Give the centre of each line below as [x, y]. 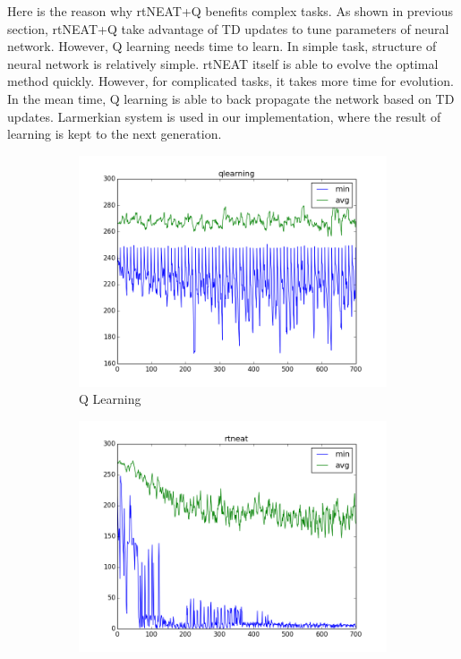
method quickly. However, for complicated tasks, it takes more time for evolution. [230, 81]
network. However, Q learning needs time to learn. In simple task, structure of [222, 46]
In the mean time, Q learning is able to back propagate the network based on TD [231, 98]
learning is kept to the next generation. [115, 134]
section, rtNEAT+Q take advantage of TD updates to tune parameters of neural [228, 28]
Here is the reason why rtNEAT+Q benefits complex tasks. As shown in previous [230, 11]
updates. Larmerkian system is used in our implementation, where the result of [224, 116]
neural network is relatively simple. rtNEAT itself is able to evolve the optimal [223, 63]
